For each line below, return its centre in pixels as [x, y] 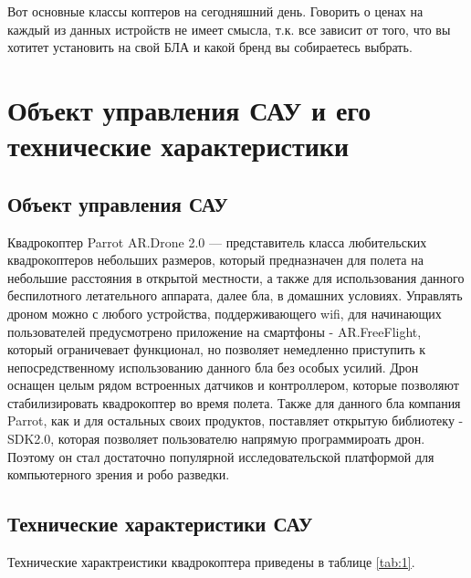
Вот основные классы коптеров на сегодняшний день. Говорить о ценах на [215, 11]
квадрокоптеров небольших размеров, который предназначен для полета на [215, 260]
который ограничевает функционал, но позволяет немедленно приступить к [217, 349]
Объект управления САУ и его [189, 109]
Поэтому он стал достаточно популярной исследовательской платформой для [221, 456]
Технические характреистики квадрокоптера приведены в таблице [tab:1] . [211, 562]
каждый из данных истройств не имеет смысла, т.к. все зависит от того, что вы [229, 29]
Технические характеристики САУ [160, 524]
